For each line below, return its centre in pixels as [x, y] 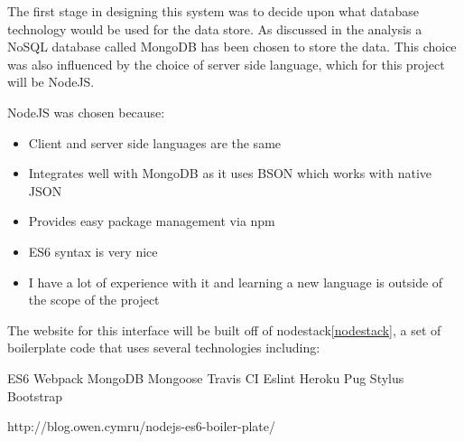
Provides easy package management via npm [152, 221]
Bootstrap [35, 395]
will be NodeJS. [51, 82]
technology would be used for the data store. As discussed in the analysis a [215, 28]
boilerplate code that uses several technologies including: [164, 348]
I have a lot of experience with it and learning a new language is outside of [236, 282]
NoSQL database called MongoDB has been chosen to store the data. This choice [232, 47]
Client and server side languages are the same [155, 142]
